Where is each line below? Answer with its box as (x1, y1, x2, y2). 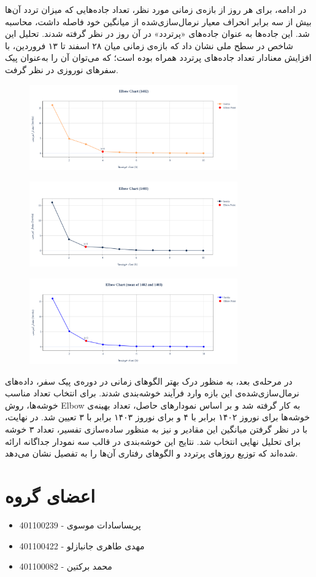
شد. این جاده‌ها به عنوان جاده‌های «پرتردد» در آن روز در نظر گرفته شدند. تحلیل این (5, 27, 310, 40)
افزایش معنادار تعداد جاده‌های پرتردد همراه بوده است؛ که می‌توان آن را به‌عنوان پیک (5, 51, 312, 64)
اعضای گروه (5, 483, 95, 508)
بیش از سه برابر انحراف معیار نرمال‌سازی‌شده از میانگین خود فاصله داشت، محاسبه (5, 15, 312, 28)
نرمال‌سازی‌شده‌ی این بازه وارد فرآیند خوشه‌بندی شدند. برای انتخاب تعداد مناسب (5, 387, 299, 399)
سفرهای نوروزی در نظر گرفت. (5, 63, 118, 76)
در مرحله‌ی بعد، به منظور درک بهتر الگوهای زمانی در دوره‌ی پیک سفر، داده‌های (5, 374, 293, 387)
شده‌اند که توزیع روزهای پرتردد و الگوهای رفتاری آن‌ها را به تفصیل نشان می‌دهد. (5, 447, 298, 460)
